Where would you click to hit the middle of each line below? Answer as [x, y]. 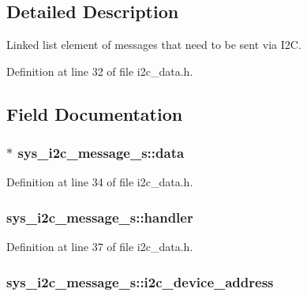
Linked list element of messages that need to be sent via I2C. [154, 45]
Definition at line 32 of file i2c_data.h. [100, 71]
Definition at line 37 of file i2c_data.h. [100, 247]
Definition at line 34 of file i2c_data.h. [100, 182]
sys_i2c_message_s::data [101, 153]
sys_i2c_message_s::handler [100, 217]
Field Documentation [95, 113]
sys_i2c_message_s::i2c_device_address [140, 281]
